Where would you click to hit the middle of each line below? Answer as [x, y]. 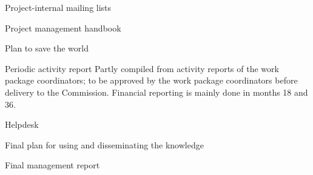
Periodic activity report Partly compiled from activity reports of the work [142, 68]
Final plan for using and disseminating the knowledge [104, 144]
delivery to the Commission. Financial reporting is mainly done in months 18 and [156, 92]
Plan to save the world [47, 48]
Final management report [52, 165]
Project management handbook [63, 28]
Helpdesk [22, 124]
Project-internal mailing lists [58, 7]
